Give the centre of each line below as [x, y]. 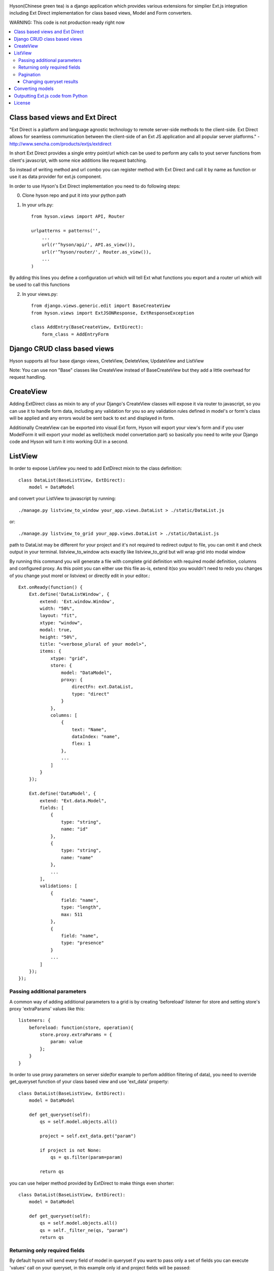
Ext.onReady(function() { [51, 587]
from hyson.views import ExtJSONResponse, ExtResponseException [113, 313]
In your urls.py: [38, 205]
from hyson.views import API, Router [78, 216]
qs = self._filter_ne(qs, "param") [84, 1230]
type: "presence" [82, 943]
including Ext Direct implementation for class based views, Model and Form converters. [101, 13]
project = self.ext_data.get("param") [88, 1136]
